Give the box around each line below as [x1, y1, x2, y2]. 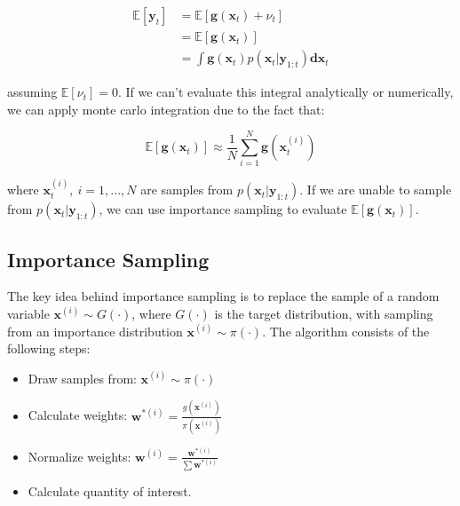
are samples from [140, 180, 234, 199]
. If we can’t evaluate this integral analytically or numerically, [117, 83, 454, 101]
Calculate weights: [28, 406, 128, 424]
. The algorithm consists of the [262, 321, 430, 340]
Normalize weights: [28, 447, 131, 465]
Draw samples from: [28, 368, 137, 387]
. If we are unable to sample [299, 180, 452, 199]
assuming [7, 83, 58, 101]
